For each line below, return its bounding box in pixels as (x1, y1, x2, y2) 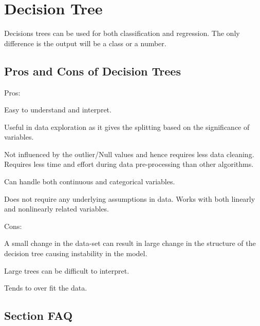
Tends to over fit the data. (4, 282, 87, 293)
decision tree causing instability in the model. (4, 248, 147, 259)
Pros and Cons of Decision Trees (4, 63, 181, 79)
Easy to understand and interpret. (4, 104, 112, 115)
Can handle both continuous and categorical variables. (4, 176, 175, 187)
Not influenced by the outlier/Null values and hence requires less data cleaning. (4, 148, 254, 159)
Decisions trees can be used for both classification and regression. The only (4, 28, 240, 39)
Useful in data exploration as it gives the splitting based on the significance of (4, 121, 250, 132)
